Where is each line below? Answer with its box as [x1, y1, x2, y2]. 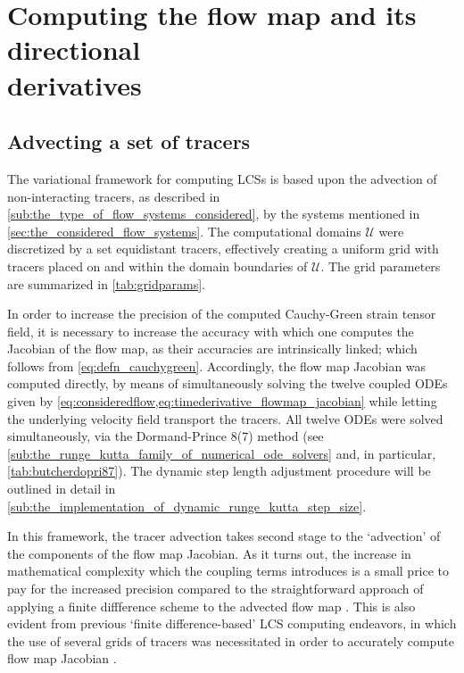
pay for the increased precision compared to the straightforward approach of [7, 579, 424, 598]
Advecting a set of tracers [7, 128, 251, 155]
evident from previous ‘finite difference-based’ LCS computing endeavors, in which [7, 614, 457, 633]
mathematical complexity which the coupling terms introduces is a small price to [7, 561, 450, 580]
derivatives [7, 66, 142, 103]
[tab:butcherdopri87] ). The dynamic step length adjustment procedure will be [7, 461, 431, 480]
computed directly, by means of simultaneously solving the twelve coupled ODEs [7, 374, 448, 393]
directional [7, 31, 141, 68]
